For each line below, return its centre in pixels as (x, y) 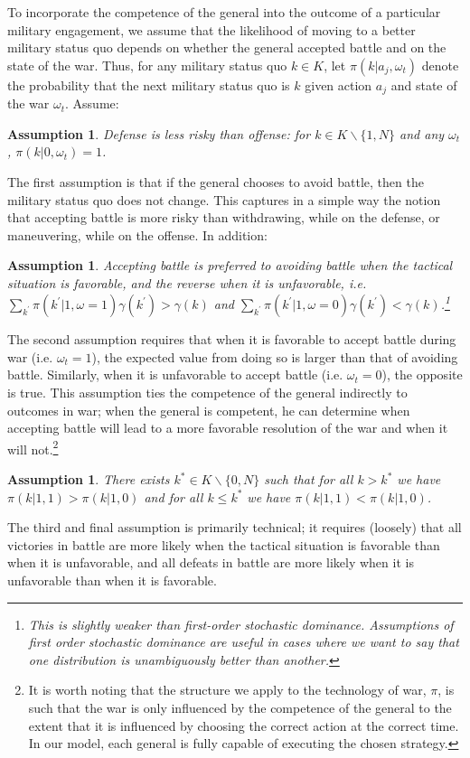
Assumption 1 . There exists (89, 479)
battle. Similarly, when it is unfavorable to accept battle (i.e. (175, 374)
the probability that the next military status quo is (149, 84)
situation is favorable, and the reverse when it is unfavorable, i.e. (187, 282)
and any (422, 133)
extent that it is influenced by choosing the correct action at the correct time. (244, 725)
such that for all (309, 479)
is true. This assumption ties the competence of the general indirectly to (207, 393)
